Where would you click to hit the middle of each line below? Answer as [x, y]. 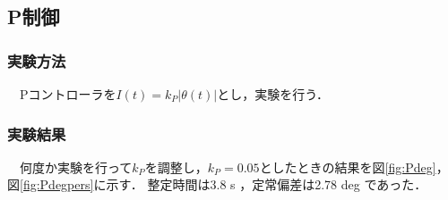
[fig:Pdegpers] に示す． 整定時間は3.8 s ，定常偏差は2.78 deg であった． [224, 184]
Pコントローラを [68, 94]
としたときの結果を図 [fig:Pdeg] [348, 167]
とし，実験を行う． [273, 94]
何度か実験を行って [76, 167]
